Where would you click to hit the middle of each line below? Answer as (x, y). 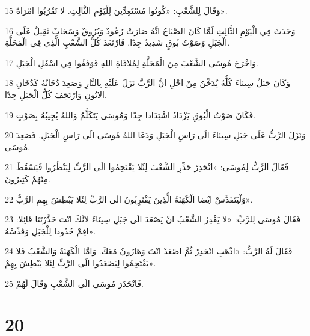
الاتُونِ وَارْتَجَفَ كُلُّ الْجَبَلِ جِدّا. (56, 94)
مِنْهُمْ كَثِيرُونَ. (28, 178)
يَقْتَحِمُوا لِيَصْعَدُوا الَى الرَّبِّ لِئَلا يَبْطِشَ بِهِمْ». (81, 262)
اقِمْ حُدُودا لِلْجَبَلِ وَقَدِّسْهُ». (50, 231)
